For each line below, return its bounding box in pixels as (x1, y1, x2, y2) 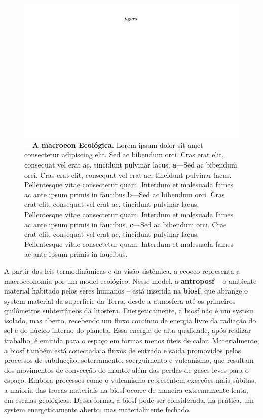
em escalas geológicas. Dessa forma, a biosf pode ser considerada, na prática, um (4, 394, 254, 405)
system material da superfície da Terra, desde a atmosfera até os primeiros (4, 295, 236, 306)
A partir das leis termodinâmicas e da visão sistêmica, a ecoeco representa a (4, 265, 240, 276)
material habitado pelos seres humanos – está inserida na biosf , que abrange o (4, 285, 248, 296)
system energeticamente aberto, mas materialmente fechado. (4, 404, 191, 415)
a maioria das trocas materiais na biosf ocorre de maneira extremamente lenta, (4, 385, 248, 395)
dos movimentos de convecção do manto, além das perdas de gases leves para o (4, 364, 249, 375)
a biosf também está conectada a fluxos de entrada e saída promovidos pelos (4, 345, 241, 355)
